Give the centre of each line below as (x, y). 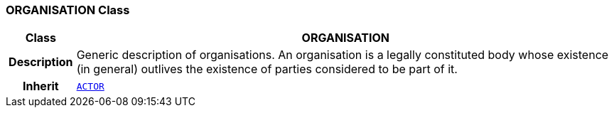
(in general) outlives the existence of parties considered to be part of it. (267, 69)
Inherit (41, 86)
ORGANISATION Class (68, 10)
